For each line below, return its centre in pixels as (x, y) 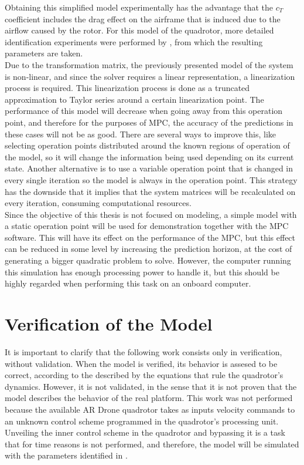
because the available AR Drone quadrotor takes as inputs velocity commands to (150, 409)
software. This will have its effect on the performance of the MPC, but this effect (150, 237)
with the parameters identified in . (66, 455)
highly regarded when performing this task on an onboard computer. (128, 283)
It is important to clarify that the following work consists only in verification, (144, 351)
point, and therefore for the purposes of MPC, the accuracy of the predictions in (149, 122)
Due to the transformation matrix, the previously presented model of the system (149, 64)
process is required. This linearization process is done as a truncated (127, 88)
